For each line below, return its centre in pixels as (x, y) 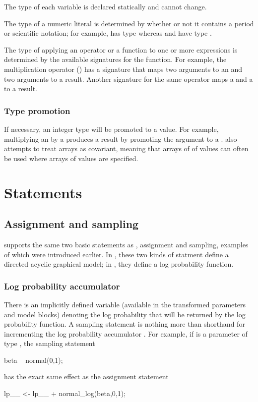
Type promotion (37, 110)
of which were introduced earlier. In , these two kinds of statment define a (116, 254)
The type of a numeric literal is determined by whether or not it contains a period (129, 23)
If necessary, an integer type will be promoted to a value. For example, (111, 129)
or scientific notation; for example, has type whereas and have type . (108, 33)
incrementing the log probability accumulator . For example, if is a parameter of (126, 333)
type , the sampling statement (50, 343)
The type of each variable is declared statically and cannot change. (105, 6)
